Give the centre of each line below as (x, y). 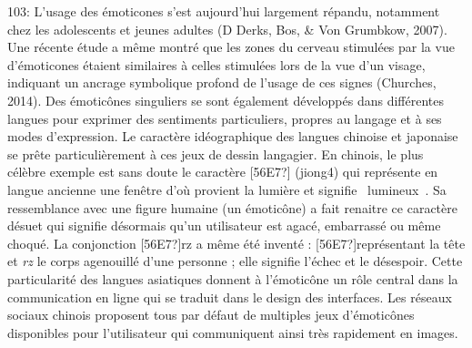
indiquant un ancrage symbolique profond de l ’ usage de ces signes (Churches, (222, 82)
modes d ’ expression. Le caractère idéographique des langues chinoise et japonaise (233, 136)
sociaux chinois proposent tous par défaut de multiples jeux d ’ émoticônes (211, 315)
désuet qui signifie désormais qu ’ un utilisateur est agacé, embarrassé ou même (224, 225)
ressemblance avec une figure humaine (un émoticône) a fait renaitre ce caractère (232, 207)
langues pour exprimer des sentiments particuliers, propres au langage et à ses (225, 118)
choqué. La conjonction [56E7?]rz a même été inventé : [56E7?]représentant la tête (236, 243)
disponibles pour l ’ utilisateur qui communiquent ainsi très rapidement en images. (233, 332)
